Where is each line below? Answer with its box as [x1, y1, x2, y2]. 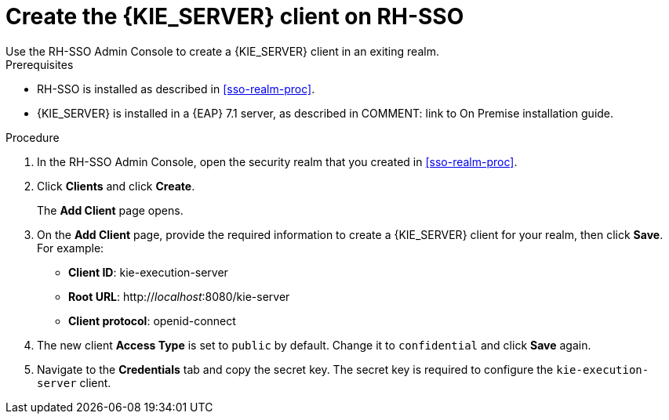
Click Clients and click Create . [37, 179, 195, 193]
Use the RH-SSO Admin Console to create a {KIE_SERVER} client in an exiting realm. [5, 44, 439, 58]
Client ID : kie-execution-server [68, 265, 228, 279]
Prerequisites [5, 57, 74, 71]
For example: [37, 241, 104, 255]
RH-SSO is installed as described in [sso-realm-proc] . [37, 81, 315, 96]
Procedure [5, 130, 60, 144]
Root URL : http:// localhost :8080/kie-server [68, 289, 290, 303]
